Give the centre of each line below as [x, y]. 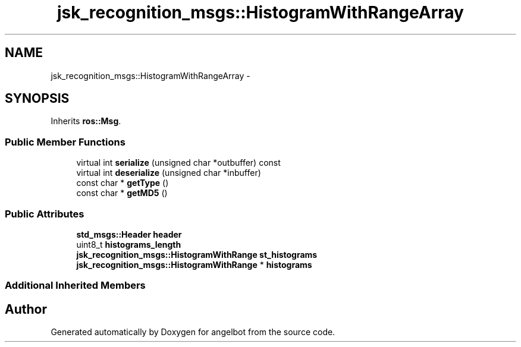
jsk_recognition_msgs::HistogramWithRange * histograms [194, 264]
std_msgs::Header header [129, 234]
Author [26, 309]
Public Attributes [45, 214]
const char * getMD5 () [122, 193]
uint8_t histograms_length [129, 244]
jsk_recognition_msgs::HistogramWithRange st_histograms [197, 254]
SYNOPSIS [37, 99]
